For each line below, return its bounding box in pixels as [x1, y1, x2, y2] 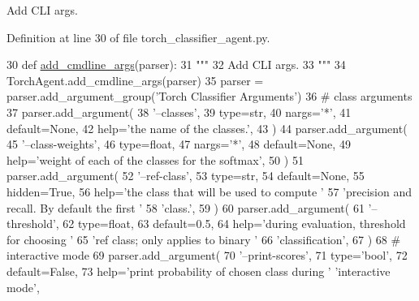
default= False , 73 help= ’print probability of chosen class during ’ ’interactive [6, 262, 391, 279]
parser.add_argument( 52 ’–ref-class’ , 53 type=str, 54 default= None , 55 [6, 167, 365, 184]
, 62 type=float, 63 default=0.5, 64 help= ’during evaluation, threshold [55, 215, 406, 232]
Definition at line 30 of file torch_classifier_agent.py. [6, 28, 270, 45]
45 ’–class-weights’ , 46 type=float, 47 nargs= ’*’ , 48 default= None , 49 [6, 135, 351, 153]
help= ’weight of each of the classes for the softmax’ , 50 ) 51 [6, 151, 304, 168]
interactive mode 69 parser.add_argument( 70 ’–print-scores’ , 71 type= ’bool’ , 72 [6, 247, 408, 264]
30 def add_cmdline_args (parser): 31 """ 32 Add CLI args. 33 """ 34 [6, 56, 346, 73]
